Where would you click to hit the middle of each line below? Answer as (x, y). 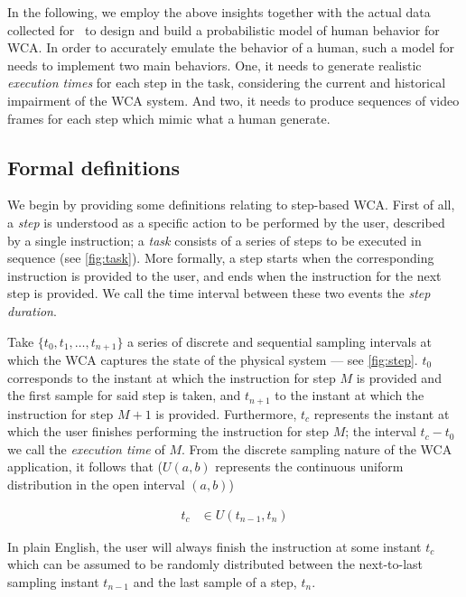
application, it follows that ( (85, 466)
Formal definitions (93, 167)
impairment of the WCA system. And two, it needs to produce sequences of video (233, 100)
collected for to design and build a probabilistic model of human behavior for (224, 29)
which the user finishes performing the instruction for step (168, 431)
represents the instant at (382, 413)
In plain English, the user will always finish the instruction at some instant (214, 546)
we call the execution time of (86, 448)
